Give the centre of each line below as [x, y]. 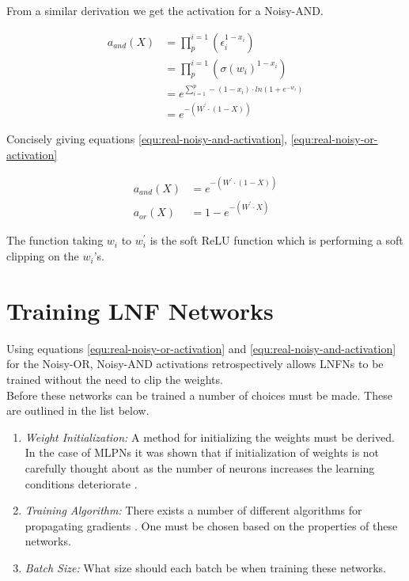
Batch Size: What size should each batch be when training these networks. [206, 567]
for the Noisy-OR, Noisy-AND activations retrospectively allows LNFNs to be [195, 364]
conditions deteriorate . [81, 483]
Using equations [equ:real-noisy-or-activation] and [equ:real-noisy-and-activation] [201, 348]
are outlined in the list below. [78, 410]
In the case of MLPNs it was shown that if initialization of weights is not [202, 452]
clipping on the [43, 256]
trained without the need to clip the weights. [115, 379]
